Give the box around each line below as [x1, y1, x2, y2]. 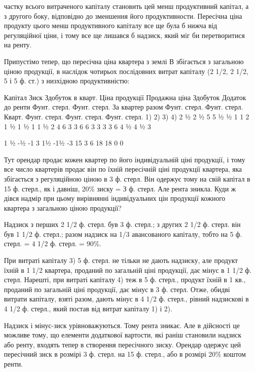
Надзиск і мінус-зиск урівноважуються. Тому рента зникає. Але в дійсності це [4, 320, 240, 330]
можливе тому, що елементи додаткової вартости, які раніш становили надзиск [4, 330, 242, 340]
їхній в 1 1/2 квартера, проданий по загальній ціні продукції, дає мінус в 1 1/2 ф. [4, 264, 252, 275]
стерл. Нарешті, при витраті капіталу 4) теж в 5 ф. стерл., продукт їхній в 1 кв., [4, 274, 246, 285]
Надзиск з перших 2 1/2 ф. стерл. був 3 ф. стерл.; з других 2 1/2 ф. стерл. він [4, 219, 241, 229]
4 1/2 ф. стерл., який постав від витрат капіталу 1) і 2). [4, 303, 173, 314]
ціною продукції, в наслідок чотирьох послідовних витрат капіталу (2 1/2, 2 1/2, [4, 66, 249, 76]
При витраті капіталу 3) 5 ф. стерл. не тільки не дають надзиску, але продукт [4, 255, 238, 265]
